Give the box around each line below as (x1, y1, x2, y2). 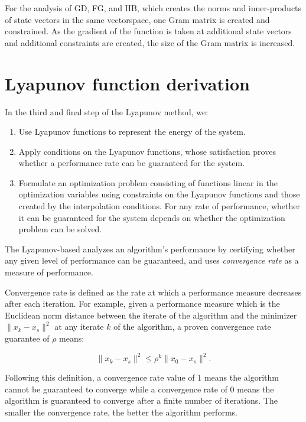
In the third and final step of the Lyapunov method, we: (5, 105, 209, 118)
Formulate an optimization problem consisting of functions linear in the (18, 176, 278, 189)
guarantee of (5, 332, 50, 344)
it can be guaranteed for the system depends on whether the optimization (18, 211, 285, 223)
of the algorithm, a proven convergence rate (113, 320, 271, 333)
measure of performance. (5, 266, 93, 278)
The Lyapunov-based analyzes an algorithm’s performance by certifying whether (5, 242, 295, 255)
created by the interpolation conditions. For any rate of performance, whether (18, 200, 300, 212)
